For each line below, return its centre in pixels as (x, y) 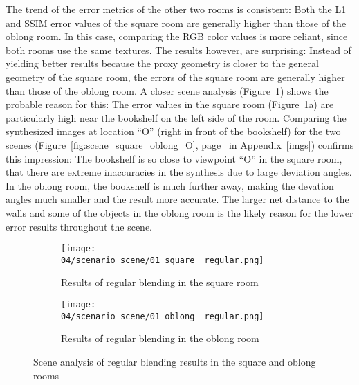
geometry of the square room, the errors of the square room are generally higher (175, 77)
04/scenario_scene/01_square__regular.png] (163, 260)
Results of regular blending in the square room (160, 282)
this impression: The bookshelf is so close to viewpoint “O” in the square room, (174, 158)
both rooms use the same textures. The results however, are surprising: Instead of (178, 50)
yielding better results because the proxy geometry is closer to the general (162, 63)
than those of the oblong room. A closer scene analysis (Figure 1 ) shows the (167, 90)
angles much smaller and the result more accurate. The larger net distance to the (177, 199)
